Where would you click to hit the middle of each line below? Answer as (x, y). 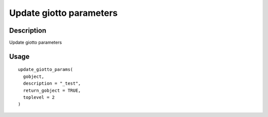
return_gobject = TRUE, (52, 90)
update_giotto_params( (46, 70)
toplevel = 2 (39, 97)
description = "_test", (52, 84)
